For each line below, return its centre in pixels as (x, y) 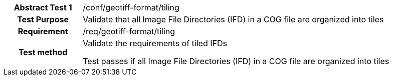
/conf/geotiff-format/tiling (131, 7)
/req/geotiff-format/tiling (129, 31)
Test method (43, 52)
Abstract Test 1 (43, 7)
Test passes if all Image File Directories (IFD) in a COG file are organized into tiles (236, 61)
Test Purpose (43, 19)
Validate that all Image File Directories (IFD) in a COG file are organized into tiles (233, 19)
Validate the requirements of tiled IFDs (155, 43)
